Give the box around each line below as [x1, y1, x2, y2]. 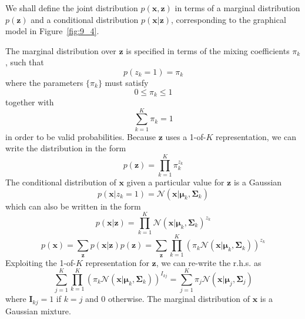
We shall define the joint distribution [5, 2, 138, 14]
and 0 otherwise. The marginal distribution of [85, 293, 250, 305]
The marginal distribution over [5, 44, 116, 57]
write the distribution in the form [5, 142, 126, 154]
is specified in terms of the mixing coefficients [126, 44, 290, 57]
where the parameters [5, 76, 83, 88]
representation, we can [215, 130, 297, 142]
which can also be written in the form [5, 200, 141, 212]
